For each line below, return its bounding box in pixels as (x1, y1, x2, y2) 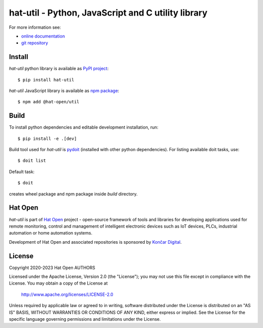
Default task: (9, 169, 35, 174)
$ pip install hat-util (18, 77, 75, 82)
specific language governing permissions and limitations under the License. (9, 316, 161, 322)
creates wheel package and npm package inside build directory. (9, 191, 138, 197)
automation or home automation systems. (9, 230, 93, 236)
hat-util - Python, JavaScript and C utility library (9, 7, 208, 18)
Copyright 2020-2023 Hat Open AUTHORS (9, 265, 95, 270)
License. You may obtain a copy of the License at (9, 280, 108, 286)
